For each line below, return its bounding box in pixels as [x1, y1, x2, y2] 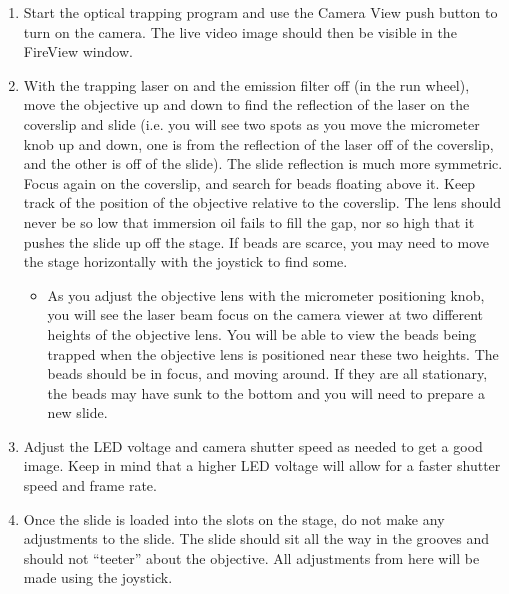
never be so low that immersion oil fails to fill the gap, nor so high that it [23, 211, 475, 232]
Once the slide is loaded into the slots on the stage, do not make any [23, 508, 445, 529]
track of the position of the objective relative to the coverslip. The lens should [23, 192, 501, 213]
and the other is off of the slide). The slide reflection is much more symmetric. [23, 153, 503, 174]
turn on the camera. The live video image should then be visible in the [23, 21, 457, 42]
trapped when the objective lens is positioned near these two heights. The [47, 343, 499, 364]
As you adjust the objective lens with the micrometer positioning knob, [47, 284, 485, 305]
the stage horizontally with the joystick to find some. [23, 251, 348, 272]
